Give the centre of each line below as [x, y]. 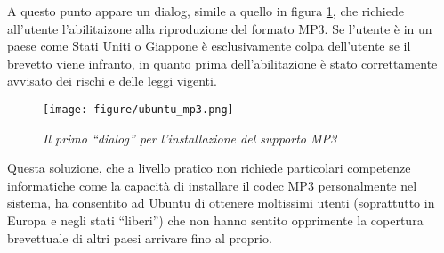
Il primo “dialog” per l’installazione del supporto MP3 [190, 138]
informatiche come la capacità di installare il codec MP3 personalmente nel [212, 185]
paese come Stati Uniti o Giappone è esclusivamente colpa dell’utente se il [209, 46]
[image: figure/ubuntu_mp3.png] [138, 109]
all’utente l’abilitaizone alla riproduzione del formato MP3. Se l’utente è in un [220, 28]
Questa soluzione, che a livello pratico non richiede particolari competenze [209, 168]
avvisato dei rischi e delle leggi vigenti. [112, 81]
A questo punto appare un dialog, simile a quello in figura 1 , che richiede [206, 11]
